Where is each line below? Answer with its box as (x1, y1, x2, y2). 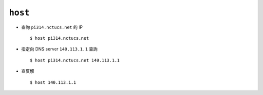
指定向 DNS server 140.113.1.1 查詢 (21, 46, 98, 52)
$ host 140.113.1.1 (30, 79, 76, 85)
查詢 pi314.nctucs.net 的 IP (21, 24, 83, 30)
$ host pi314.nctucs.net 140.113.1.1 (30, 57, 120, 63)
